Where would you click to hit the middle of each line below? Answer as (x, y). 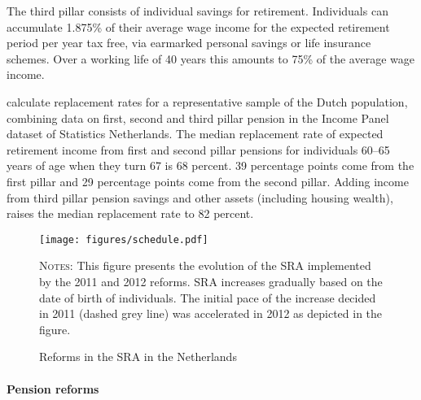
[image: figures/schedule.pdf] (124, 239)
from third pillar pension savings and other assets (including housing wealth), (200, 197)
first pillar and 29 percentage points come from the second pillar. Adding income (208, 181)
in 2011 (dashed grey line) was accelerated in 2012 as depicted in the (211, 313)
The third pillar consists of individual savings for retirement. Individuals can (197, 11)
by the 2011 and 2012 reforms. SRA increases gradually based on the (211, 281)
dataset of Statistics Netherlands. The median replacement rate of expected (195, 134)
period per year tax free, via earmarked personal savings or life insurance (189, 43)
